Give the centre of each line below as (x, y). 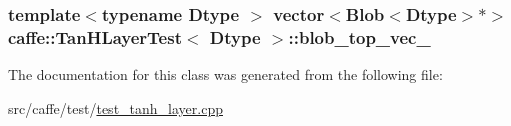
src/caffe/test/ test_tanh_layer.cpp (115, 107)
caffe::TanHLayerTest (95, 36)
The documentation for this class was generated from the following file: (225, 74)
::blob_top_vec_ (359, 36)
